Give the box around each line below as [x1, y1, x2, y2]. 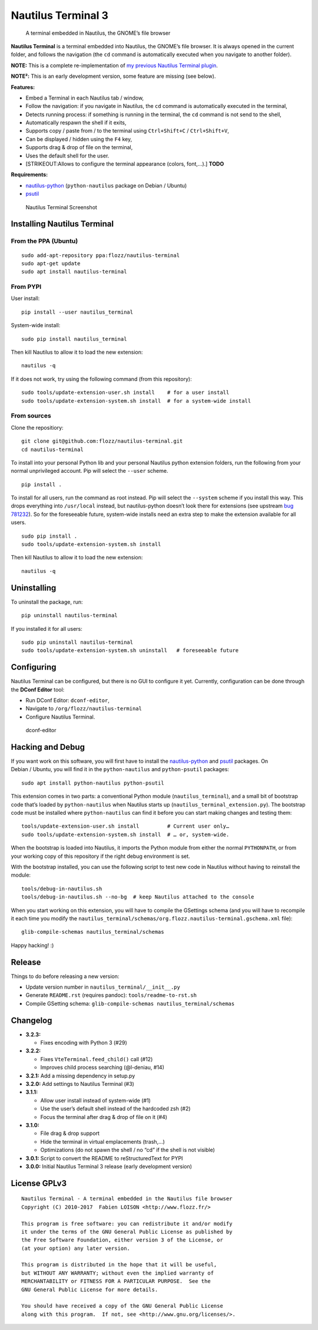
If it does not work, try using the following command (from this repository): [11, 375, 192, 383]
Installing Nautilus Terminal [11, 219, 114, 229]
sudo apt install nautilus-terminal [21, 268, 127, 275]
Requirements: [11, 171, 48, 178]
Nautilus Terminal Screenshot [25, 203, 97, 210]
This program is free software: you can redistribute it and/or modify [21, 1220, 233, 1227]
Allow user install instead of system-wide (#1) [40, 1097, 151, 1104]
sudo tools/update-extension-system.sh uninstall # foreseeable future [21, 647, 239, 654]
